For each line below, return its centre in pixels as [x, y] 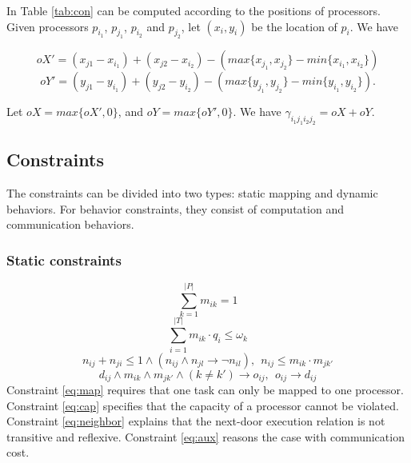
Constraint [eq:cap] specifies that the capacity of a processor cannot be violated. [203, 405]
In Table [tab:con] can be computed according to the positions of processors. [194, 10]
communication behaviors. [70, 224]
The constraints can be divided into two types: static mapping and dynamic [192, 193]
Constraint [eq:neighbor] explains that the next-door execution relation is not [196, 421]
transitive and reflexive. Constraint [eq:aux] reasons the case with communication [205, 436]
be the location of [294, 26]
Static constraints [64, 260]
